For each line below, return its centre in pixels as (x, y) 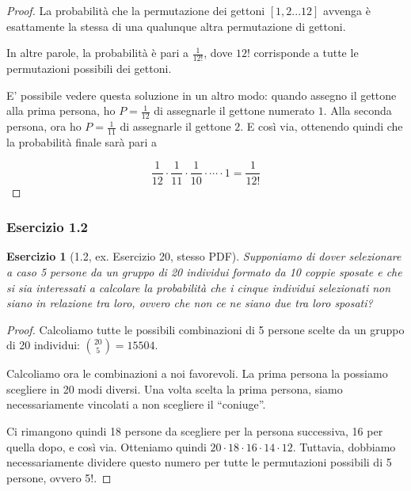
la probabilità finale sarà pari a (82, 141)
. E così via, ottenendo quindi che (322, 126)
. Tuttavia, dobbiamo (344, 446)
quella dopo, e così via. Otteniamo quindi (107, 446)
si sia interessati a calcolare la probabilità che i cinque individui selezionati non (199, 287)
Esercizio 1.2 (48, 227)
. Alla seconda (358, 110)
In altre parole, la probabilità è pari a (98, 53)
